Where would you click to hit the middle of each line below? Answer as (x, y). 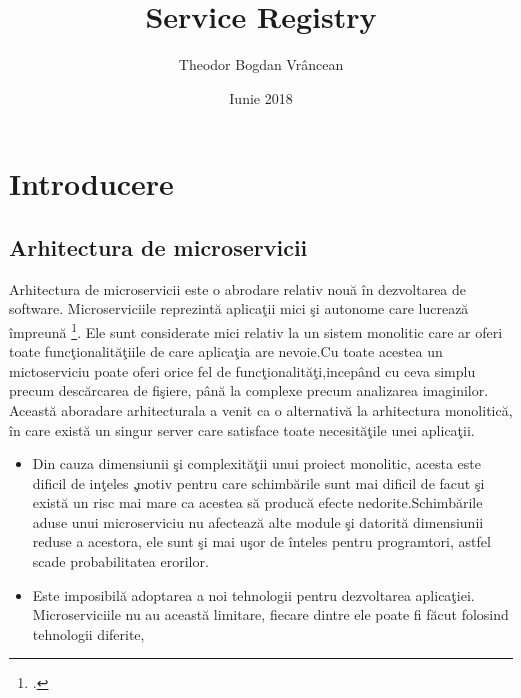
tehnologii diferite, (88, 633)
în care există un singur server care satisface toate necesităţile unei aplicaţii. (242, 429)
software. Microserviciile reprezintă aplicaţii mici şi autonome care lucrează (239, 308)
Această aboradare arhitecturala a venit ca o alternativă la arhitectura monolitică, (261, 409)
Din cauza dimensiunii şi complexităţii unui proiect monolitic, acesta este (256, 463)
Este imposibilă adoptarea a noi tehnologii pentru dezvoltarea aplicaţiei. (253, 594)
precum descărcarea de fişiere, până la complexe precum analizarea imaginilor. (249, 390)
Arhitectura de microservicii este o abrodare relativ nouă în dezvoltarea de (238, 288)
